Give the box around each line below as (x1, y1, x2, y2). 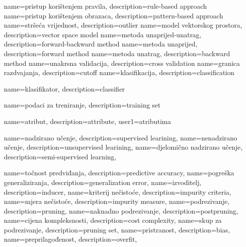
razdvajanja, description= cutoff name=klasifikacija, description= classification (4, 67, 235, 77)
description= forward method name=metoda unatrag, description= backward (4, 48, 230, 58)
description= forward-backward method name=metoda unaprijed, (4, 39, 197, 49)
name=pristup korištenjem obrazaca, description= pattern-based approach (4, 10, 223, 20)
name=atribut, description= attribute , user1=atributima (4, 116, 171, 126)
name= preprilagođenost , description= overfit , (4, 234, 137, 244)
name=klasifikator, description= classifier (4, 83, 125, 93)
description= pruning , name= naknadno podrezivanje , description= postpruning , (4, 205, 238, 216)
